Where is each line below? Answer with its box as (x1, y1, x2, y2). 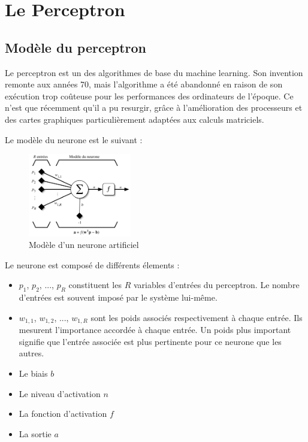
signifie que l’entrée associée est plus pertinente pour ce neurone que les (19, 335, 282, 347)
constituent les (68, 278, 122, 291)
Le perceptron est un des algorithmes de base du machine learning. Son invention (5, 66, 303, 78)
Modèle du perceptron (5, 38, 147, 56)
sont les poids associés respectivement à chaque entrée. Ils (90, 311, 303, 323)
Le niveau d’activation (19, 387, 101, 399)
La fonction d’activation (19, 407, 107, 420)
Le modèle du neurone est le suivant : (5, 133, 143, 146)
